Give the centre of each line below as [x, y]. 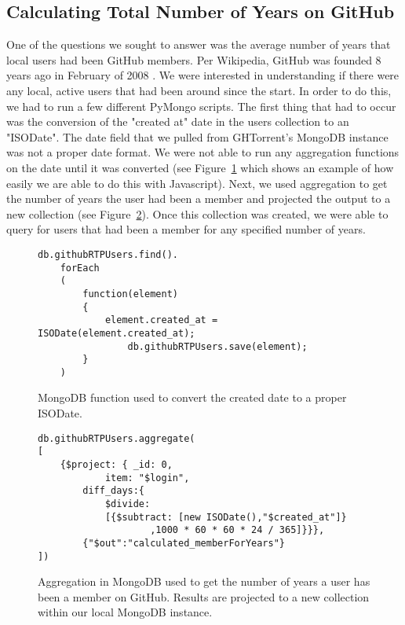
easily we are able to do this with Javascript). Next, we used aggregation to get [197, 183]
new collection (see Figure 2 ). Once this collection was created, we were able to [197, 213]
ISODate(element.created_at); [117, 333]
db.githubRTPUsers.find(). [108, 254]
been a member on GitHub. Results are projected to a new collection [204, 596]
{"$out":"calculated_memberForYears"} [184, 543]
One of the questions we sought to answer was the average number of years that [199, 44]
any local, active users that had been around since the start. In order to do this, [199, 90]
